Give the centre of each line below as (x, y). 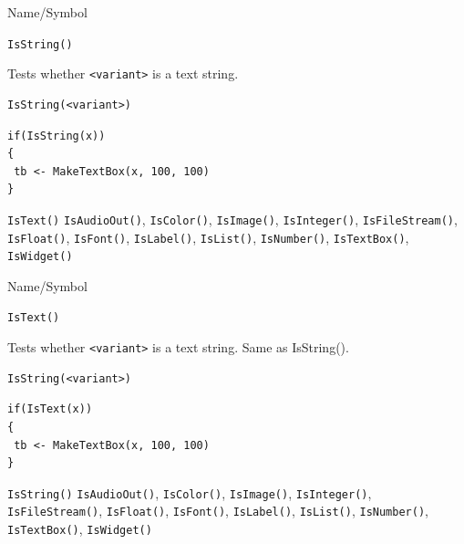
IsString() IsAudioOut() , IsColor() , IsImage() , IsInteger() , (190, 492)
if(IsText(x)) (50, 409)
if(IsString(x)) (57, 136)
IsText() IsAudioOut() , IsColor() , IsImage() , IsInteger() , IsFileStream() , (232, 219)
